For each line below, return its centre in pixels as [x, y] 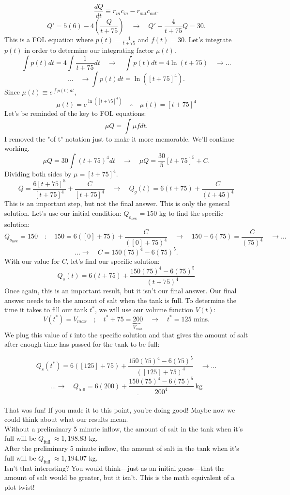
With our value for [32, 261]
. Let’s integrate [208, 40]
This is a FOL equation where [49, 40]
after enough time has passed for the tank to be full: [82, 344]
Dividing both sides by [38, 173]
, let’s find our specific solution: [113, 261]
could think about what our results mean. [66, 419]
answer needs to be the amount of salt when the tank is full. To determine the [121, 300]
